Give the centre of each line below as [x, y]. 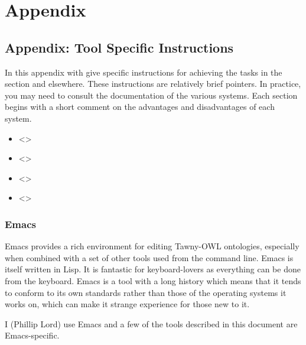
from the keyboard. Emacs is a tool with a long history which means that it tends [153, 280]
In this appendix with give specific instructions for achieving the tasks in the [144, 72]
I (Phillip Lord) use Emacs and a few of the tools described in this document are [151, 323]
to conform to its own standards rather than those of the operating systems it [146, 292]
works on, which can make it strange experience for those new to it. [127, 304]
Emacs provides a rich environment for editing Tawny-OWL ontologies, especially [152, 246]
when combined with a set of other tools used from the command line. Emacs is [149, 257]
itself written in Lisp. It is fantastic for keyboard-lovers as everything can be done [153, 269]
